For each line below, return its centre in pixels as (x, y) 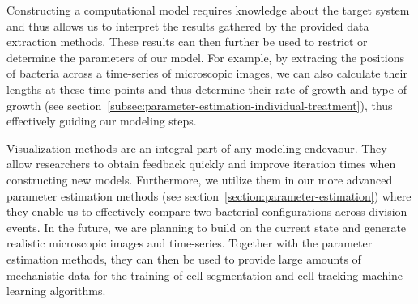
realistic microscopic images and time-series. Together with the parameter (190, 243)
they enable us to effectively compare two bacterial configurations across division (207, 211)
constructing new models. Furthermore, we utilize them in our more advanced (200, 179)
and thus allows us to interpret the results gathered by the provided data (188, 25)
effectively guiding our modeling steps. (102, 121)
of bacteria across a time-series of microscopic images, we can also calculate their (207, 73)
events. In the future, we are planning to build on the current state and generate (207, 227)
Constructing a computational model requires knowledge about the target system (208, 10)
